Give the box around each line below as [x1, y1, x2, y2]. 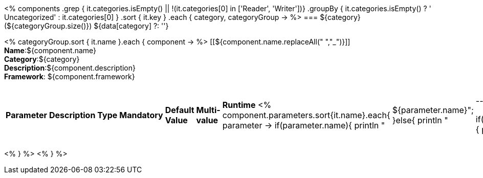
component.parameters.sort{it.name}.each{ [222, 110, 390, 120]
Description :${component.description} [4, 63, 136, 72]
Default [165, 105, 194, 115]
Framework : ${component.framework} [4, 72, 135, 81]
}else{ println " [392, 115, 448, 125]
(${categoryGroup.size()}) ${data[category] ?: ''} [4, 21, 169, 30]
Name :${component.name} [4, 46, 97, 55]
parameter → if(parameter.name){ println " [222, 120, 385, 130]
